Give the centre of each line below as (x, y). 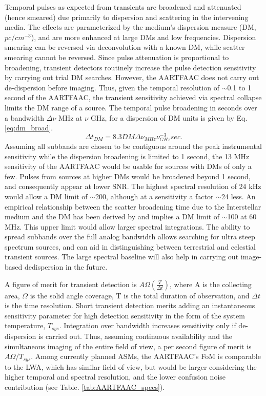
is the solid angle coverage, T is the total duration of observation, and (140, 295)
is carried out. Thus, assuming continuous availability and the (135, 336)
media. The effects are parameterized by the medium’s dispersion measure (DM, (130, 27)
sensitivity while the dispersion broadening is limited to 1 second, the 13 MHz (127, 156)
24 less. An (239, 196)
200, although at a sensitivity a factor (155, 196)
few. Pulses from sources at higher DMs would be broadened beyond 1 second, (128, 176)
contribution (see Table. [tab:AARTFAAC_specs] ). (85, 386)
